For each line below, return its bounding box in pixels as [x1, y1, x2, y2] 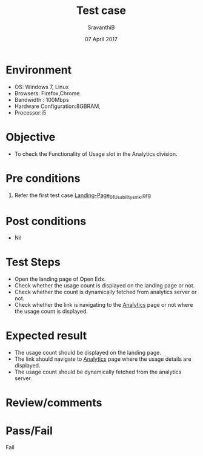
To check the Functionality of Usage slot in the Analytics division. [14, 150, 178, 158]
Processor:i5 [14, 109, 47, 116]
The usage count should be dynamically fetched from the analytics [14, 368, 182, 376]
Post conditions [5, 214, 87, 228]
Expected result [5, 329, 87, 343]
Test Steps [5, 255, 61, 269]
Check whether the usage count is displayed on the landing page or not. [14, 282, 195, 289]
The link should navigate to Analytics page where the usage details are [14, 355, 191, 363]
